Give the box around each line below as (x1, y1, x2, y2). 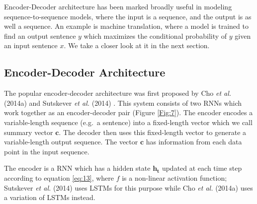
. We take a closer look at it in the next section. (64, 40, 210, 51)
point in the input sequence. (4, 146, 89, 156)
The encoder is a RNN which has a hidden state (4, 163, 151, 173)
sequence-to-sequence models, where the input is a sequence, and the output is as (4, 11, 252, 21)
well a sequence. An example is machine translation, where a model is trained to (4, 21, 249, 31)
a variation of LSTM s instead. (4, 192, 95, 203)
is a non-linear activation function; (122, 172, 227, 183)
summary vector (4, 127, 53, 137)
